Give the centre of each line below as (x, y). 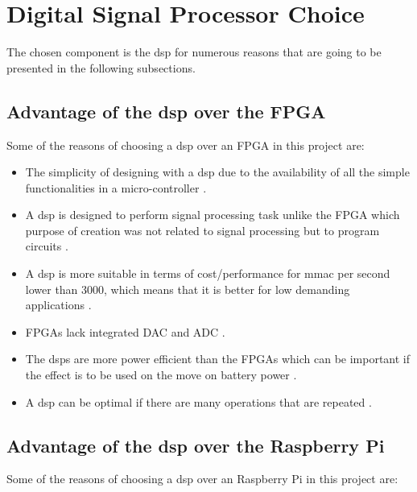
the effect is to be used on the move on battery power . (161, 375)
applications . (58, 305)
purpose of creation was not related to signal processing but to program (202, 230)
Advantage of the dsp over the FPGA (166, 111)
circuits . (47, 246)
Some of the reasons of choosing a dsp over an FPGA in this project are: (186, 145)
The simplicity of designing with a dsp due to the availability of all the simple (217, 172)
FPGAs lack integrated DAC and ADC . (125, 331)
